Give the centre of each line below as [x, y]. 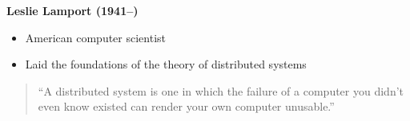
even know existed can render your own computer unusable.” [186, 106]
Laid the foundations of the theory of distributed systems [166, 64]
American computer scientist [96, 37]
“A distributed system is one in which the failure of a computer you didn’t [221, 90]
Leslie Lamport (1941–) [72, 10]
